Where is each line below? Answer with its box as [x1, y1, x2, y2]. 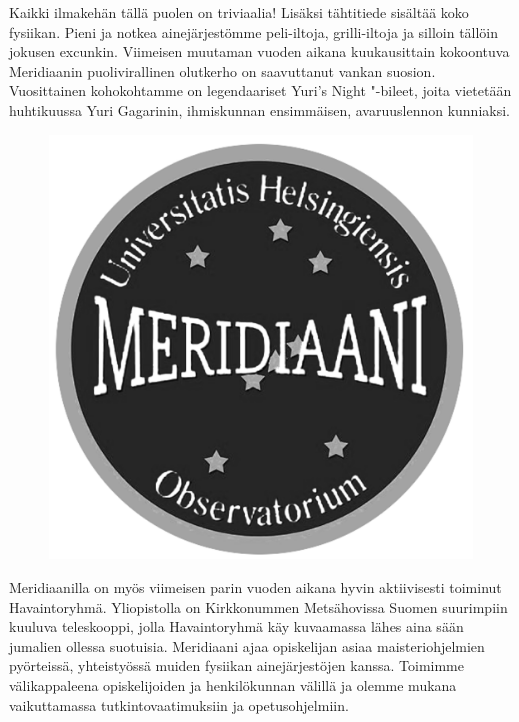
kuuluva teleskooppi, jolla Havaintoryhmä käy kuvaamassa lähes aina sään [9, 616, 464, 637]
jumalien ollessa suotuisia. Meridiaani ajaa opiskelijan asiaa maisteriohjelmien [9, 635, 485, 656]
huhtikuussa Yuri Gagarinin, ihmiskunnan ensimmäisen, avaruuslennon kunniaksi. [9, 99, 510, 120]
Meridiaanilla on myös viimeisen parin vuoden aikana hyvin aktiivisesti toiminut [9, 576, 502, 597]
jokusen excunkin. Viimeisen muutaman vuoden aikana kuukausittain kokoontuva [9, 41, 510, 62]
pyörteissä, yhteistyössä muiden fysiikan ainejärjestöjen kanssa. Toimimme [9, 655, 464, 676]
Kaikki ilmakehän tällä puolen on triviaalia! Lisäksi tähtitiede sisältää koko [9, 2, 469, 22]
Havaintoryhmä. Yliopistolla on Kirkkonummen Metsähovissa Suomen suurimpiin [9, 596, 508, 617]
